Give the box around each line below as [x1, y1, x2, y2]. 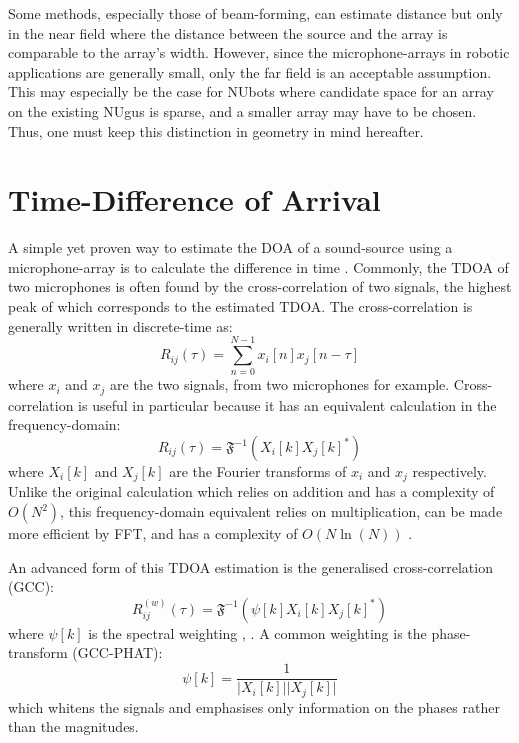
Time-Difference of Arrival [8, 179, 381, 220]
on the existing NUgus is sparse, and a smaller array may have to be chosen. [8, 100, 477, 121]
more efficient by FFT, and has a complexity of [8, 523, 298, 544]
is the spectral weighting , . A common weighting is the [88, 622, 427, 643]
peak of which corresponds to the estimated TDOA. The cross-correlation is [8, 296, 473, 317]
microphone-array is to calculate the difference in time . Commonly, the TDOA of [8, 256, 509, 277]
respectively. [412, 461, 487, 482]
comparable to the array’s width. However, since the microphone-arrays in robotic [8, 42, 510, 63]
